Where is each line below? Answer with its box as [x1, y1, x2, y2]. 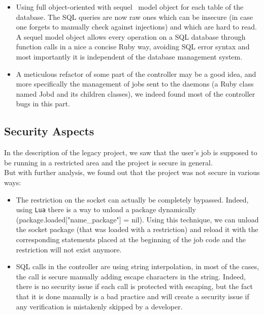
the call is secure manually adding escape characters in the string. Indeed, [16, 271, 246, 281]
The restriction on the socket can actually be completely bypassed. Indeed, [16, 194, 249, 205]
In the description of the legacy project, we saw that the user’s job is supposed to [4, 147, 257, 158]
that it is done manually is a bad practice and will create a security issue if [16, 291, 249, 301]
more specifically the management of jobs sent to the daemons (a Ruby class [16, 78, 254, 89]
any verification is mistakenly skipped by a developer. [16, 301, 183, 311]
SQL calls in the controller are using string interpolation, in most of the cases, [16, 261, 259, 272]
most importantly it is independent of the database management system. [16, 51, 243, 62]
